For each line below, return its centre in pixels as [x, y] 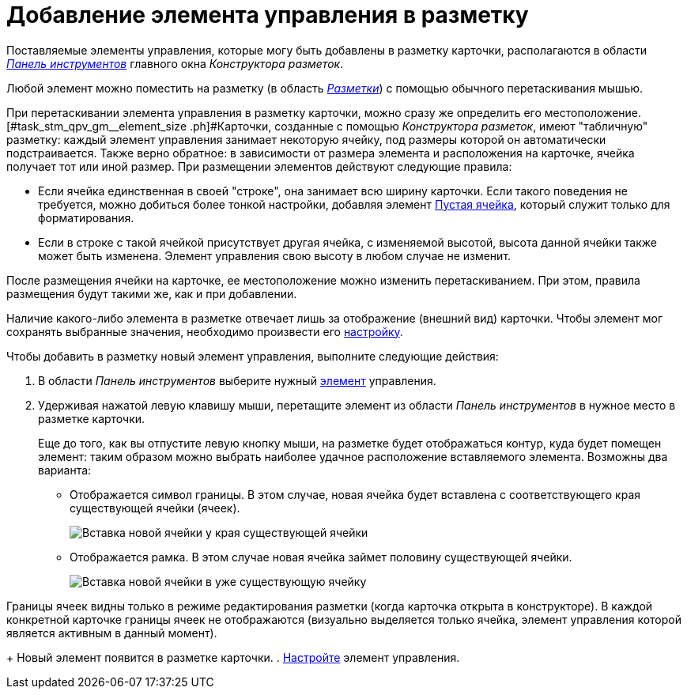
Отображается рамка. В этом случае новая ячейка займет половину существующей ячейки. [321, 557]
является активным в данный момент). [112, 633]
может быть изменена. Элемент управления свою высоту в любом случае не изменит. [275, 255]
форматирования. [86, 217]
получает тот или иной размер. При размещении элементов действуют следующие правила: [259, 166]
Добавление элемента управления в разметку [268, 15]
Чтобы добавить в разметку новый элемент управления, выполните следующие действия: [253, 356]
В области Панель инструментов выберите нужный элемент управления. [237, 380]
